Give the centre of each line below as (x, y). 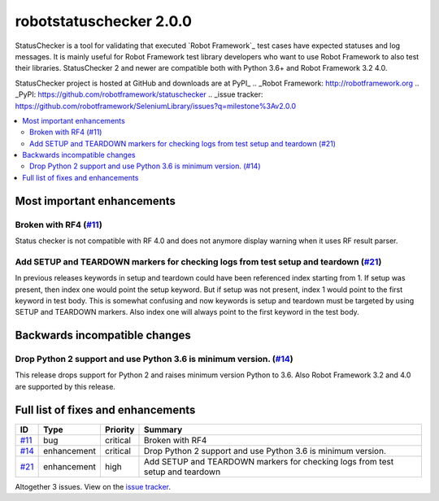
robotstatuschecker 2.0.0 (104, 21)
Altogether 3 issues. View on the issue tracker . (93, 486)
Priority (120, 429)
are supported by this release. (65, 386)
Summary (163, 429)
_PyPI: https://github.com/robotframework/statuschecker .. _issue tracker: (139, 94)
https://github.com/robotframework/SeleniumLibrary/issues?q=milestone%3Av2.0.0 (156, 106)
